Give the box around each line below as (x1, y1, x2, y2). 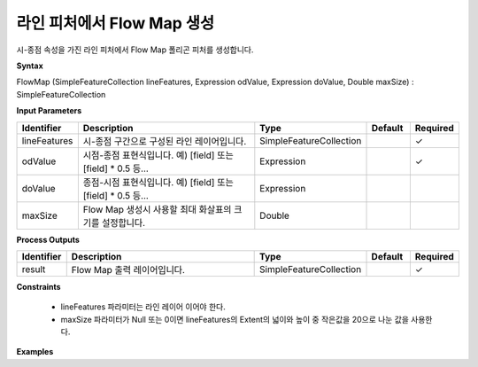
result (21, 262, 46, 275)
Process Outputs (16, 234, 80, 245)
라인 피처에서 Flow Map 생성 (16, 13, 215, 33)
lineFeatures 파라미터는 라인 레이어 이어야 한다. (60, 301, 226, 312)
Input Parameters (16, 105, 82, 116)
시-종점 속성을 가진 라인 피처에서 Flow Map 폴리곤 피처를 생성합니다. (16, 44, 254, 55)
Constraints (16, 281, 61, 292)
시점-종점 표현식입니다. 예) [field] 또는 (82, 149, 234, 161)
